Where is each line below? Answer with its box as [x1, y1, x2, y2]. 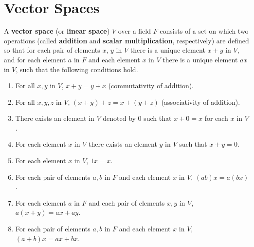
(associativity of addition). [161, 96, 240, 107]
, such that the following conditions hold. [16, 64, 138, 74]
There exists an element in [15, 113, 94, 123]
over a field [118, 26, 151, 36]
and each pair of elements [89, 197, 165, 208]
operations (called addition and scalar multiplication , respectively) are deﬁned [4, 35, 249, 45]
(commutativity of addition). [108, 80, 194, 91]
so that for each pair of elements [4, 45, 100, 55]
